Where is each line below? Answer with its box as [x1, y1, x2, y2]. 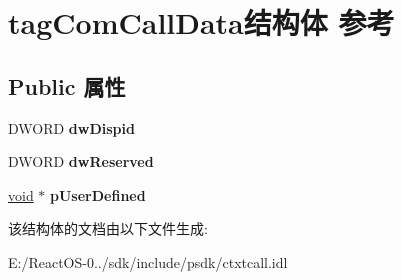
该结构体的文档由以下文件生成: [8, 218, 208, 239]
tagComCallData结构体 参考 [8, 2, 395, 43]
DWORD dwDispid [8, 117, 135, 138]
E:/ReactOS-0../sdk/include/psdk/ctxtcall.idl [8, 251, 288, 272]
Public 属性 [8, 70, 126, 101]
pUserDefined [50, 184, 146, 205]
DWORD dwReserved [8, 151, 154, 172]
